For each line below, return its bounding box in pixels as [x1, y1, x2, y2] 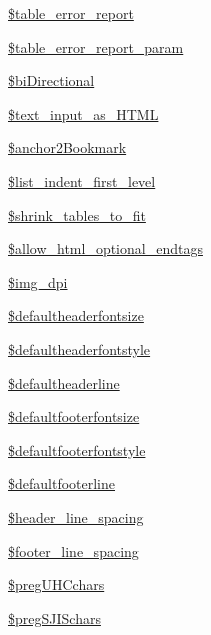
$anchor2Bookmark [8, 137, 127, 158]
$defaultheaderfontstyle [8, 338, 151, 359]
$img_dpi [8, 271, 68, 292]
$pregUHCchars [8, 574, 105, 595]
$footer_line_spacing [8, 540, 139, 561]
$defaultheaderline [8, 372, 120, 393]
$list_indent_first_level [8, 170, 156, 191]
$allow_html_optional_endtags [8, 238, 203, 259]
